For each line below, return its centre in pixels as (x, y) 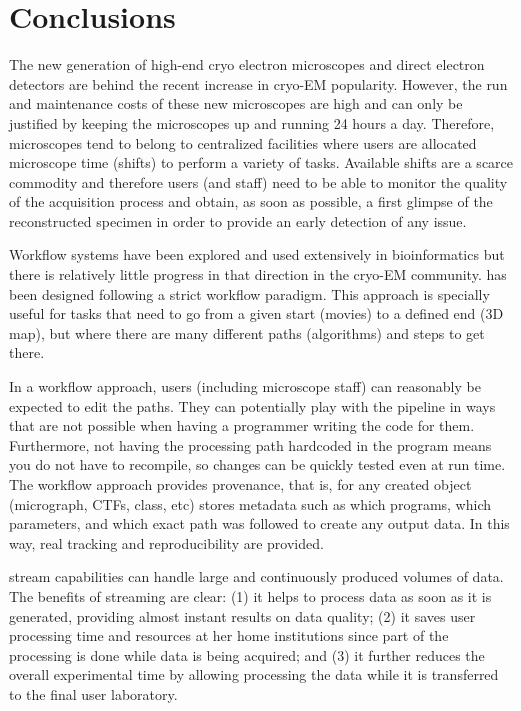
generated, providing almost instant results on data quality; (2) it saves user (242, 615)
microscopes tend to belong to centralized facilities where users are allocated (243, 142)
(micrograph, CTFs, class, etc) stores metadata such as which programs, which (250, 503)
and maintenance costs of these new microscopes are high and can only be (236, 103)
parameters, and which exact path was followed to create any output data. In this (259, 523)
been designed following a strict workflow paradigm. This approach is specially (249, 293)
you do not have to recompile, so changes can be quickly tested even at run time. (257, 464)
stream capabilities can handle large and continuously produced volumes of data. (256, 576)
